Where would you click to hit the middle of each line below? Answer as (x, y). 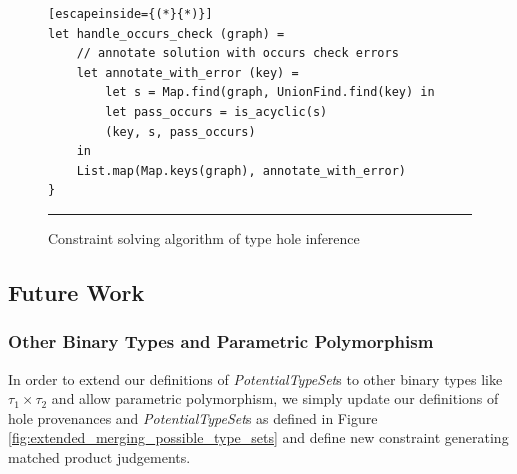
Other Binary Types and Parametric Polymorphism (221, 341)
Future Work (76, 291)
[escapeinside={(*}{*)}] (130, 14)
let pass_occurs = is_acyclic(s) (216, 111)
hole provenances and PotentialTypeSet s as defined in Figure (193, 417)
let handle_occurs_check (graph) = (166, 33)
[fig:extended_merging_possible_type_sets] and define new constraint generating (258, 437)
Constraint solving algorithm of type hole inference (204, 237)
